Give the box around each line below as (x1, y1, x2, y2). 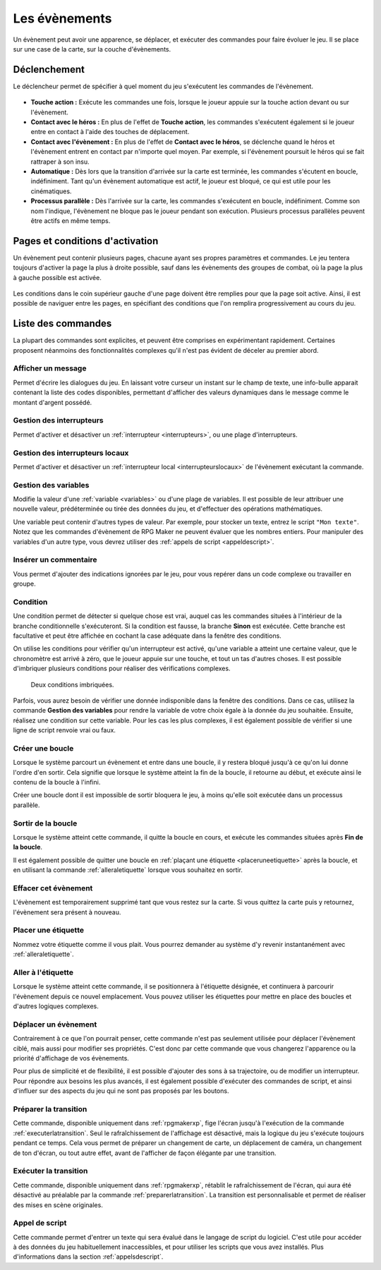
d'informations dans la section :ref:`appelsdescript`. (13, 1252, 164, 1261)
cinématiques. (30, 187, 72, 195)
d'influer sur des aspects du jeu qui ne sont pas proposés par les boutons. (13, 1087, 229, 1095)
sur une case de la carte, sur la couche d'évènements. (13, 44, 171, 53)
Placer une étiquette (13, 925, 85, 935)
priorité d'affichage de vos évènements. (13, 1054, 130, 1063)
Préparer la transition (13, 1104, 87, 1114)
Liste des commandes (13, 317, 112, 329)
